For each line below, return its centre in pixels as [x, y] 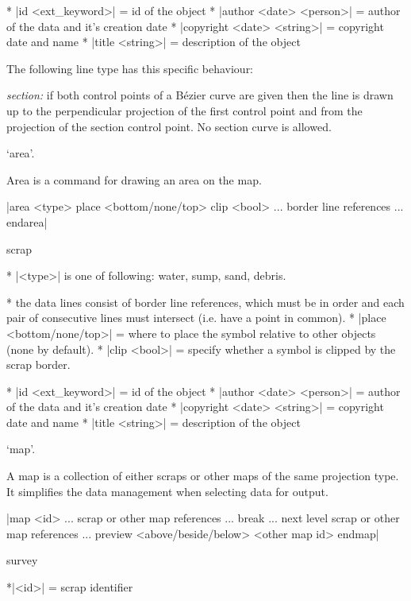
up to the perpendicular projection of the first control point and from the [184, 110]
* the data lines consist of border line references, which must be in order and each [205, 302]
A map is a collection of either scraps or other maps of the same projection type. [203, 476]
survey [22, 560]
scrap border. [38, 364]
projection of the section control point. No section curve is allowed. [169, 126]
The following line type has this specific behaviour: [130, 68]
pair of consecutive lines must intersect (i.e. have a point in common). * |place [196, 318]
